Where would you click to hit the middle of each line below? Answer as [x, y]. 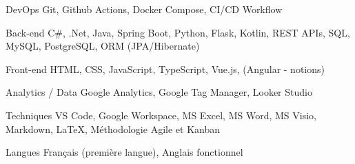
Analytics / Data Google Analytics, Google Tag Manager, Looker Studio [159, 92]
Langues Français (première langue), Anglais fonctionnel [124, 152]
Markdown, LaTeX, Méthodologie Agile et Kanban [113, 129]
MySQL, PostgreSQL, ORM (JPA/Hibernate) [103, 46]
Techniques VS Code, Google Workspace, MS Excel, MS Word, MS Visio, [161, 115]
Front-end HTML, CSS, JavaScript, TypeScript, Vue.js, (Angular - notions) [165, 69]
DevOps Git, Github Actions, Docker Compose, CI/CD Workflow [144, 9]
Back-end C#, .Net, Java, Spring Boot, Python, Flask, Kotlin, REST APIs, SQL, [178, 32]
